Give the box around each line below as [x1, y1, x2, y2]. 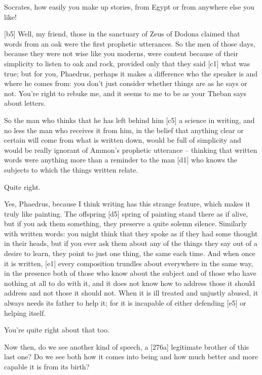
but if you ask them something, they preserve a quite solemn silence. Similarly [4, 218, 247, 229]
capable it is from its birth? [4, 361, 90, 371]
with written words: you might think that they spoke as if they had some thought [4, 228, 258, 238]
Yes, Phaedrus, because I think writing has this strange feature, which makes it [4, 198, 250, 209]
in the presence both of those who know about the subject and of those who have [4, 268, 256, 278]
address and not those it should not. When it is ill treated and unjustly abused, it [4, 287, 258, 298]
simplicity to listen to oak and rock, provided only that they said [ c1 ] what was [4, 58, 250, 68]
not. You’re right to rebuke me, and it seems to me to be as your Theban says [4, 88, 247, 98]
